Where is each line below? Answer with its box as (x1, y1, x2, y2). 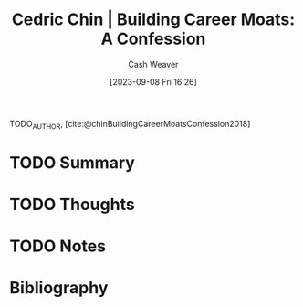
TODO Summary (9, 152, 135, 173)
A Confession (100, 28, 206, 49)
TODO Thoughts (9, 195, 135, 215)
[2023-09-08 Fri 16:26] (109, 76, 198, 87)
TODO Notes (9, 236, 107, 257)
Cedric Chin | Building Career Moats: (11, 9, 296, 30)
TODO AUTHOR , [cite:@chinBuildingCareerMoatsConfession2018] (9, 118, 251, 132)
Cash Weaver (128, 58, 179, 69)
